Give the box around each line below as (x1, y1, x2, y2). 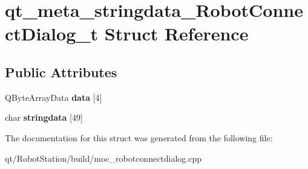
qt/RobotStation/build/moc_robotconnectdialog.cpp (5, 151, 202, 164)
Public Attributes (5, 62, 117, 81)
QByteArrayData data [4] (5, 91, 102, 103)
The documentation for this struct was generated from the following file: (5, 131, 273, 144)
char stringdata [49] (5, 111, 83, 124)
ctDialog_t (5, 21, 99, 46)
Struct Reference (104, 21, 249, 46)
